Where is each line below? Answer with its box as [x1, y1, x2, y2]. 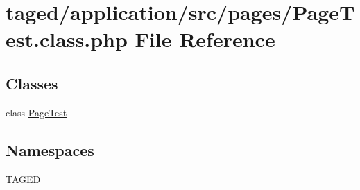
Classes [6, 72, 58, 94]
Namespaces [6, 139, 94, 160]
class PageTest [6, 105, 67, 119]
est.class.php [6, 25, 128, 53]
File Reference [135, 25, 275, 53]
